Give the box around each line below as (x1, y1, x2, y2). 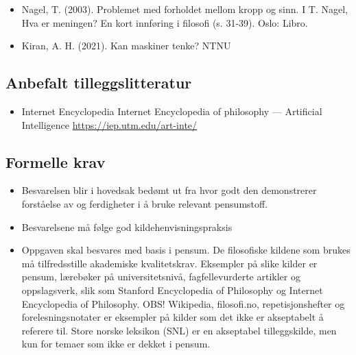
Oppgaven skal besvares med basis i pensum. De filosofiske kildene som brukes (21, 243, 351, 257)
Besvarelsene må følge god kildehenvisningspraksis (21, 219, 233, 234)
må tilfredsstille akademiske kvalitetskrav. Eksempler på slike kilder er (21, 256, 318, 270)
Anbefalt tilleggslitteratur (5, 72, 192, 93)
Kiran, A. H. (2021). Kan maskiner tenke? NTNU (21, 38, 231, 53)
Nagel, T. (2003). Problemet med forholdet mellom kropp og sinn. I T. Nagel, (21, 2, 348, 16)
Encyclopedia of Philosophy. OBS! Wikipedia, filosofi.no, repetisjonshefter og (21, 296, 345, 310)
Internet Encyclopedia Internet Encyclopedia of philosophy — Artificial (21, 103, 322, 118)
